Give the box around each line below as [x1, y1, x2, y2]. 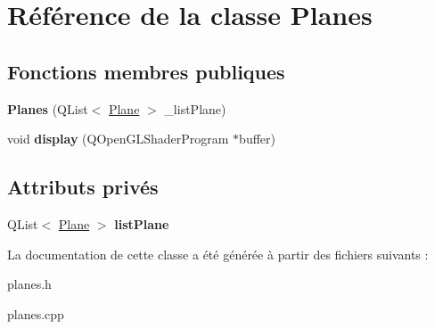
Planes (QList [7, 99, 88, 118]
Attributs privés [7, 173, 159, 201]
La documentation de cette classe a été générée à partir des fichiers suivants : [7, 244, 429, 263]
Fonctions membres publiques [7, 57, 285, 85]
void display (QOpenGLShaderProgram [7, 129, 229, 148]
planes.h [7, 275, 52, 293]
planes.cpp [7, 304, 64, 323]
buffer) [239, 129, 275, 148]
